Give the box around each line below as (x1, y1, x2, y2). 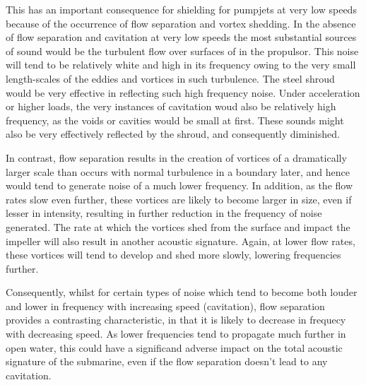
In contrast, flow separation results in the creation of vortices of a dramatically (6, 150, 347, 165)
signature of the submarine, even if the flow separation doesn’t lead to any (6, 354, 328, 369)
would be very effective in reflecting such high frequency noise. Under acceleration (6, 85, 360, 100)
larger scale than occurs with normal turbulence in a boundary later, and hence (6, 164, 350, 179)
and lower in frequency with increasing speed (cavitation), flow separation (6, 298, 325, 313)
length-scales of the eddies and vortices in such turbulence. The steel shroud (6, 71, 335, 85)
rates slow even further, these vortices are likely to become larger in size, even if (6, 191, 352, 206)
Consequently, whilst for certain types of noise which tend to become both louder (6, 285, 358, 300)
